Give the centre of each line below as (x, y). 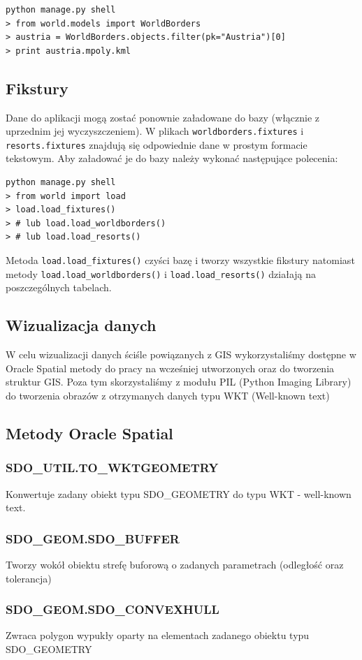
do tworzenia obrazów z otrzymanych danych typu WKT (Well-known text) (168, 395)
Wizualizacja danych (81, 325)
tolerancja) (29, 578)
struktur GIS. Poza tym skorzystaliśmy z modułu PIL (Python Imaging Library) (179, 382)
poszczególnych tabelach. (59, 287)
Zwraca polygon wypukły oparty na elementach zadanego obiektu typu (158, 635)
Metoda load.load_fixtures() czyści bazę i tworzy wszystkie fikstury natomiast (180, 260)
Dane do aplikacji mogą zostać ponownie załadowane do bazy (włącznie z (163, 117)
